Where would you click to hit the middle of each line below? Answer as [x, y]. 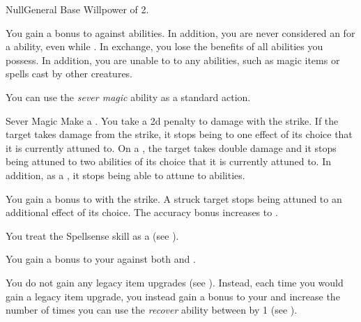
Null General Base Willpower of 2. [77, 9]
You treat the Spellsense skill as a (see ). [92, 235]
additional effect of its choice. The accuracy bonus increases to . [142, 212]
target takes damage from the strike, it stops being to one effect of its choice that [179, 134]
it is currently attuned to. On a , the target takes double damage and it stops [171, 147]
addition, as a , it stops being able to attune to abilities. [125, 175]
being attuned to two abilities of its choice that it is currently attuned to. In [168, 161]
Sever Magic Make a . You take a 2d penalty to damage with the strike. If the [172, 120]
